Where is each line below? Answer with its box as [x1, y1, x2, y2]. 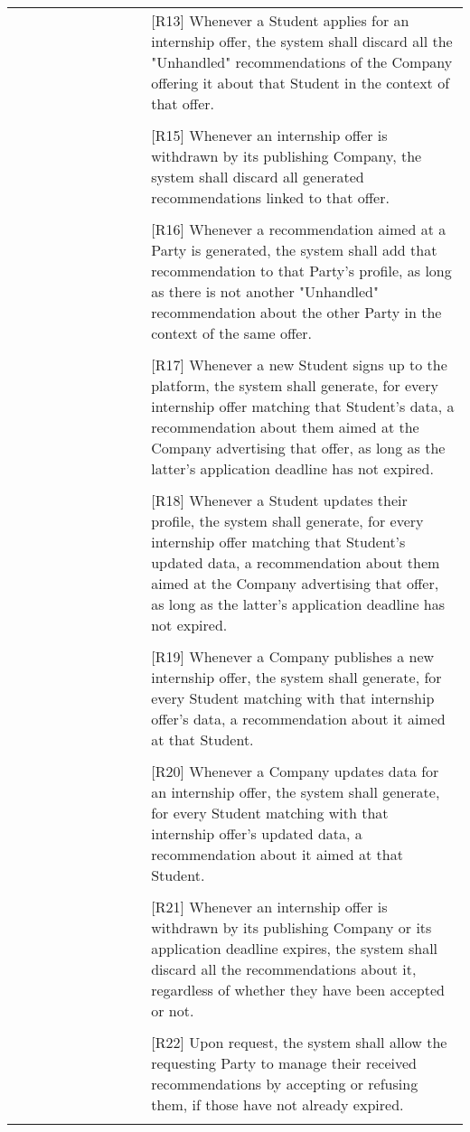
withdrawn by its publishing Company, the [151, 145, 422, 166]
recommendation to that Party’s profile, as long [151, 260, 452, 281]
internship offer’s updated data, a [151, 823, 362, 844]
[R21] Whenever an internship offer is [151, 896, 388, 917]
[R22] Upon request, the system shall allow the [151, 1032, 447, 1052]
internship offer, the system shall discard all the [151, 31, 453, 51]
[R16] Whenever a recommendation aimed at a [151, 219, 446, 239]
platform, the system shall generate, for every [151, 375, 438, 396]
